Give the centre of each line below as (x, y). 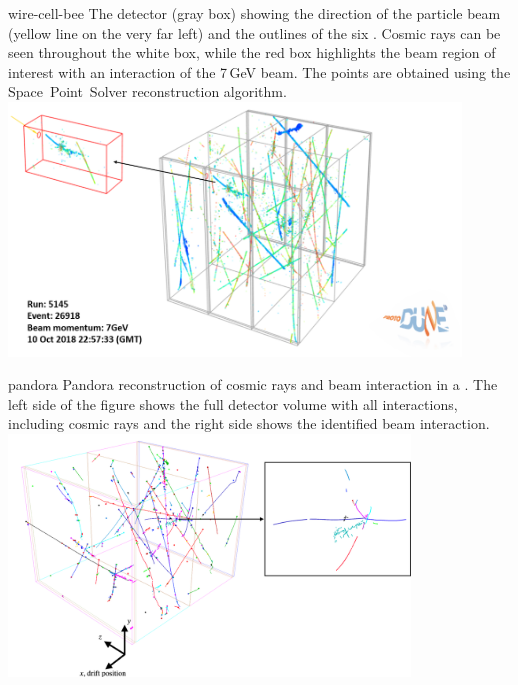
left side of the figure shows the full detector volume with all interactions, (233, 403)
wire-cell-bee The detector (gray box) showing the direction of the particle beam (254, 13)
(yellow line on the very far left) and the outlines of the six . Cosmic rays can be (254, 32)
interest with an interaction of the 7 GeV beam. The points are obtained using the (259, 71)
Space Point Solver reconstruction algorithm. (147, 91)
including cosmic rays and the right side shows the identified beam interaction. (249, 423)
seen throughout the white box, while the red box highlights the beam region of (252, 52)
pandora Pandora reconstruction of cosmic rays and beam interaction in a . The (253, 384)
